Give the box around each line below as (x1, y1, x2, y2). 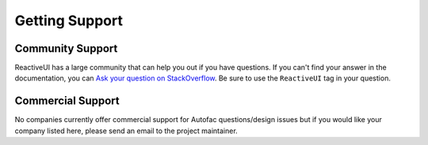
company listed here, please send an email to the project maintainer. (14, 126, 238, 136)
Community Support (14, 42, 118, 55)
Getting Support (14, 12, 123, 29)
